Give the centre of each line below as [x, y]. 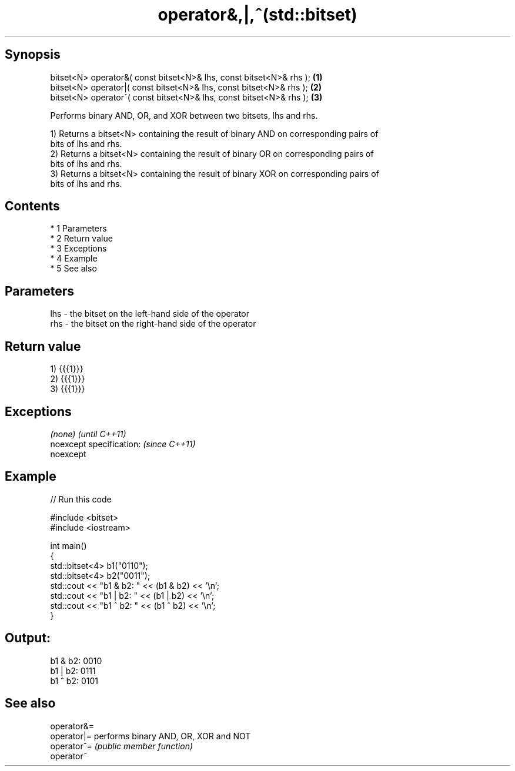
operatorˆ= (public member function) [122, 746]
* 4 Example [74, 259]
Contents [32, 206]
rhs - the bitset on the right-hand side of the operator [153, 324]
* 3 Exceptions [78, 249]
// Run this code [81, 499]
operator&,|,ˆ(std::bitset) [257, 15]
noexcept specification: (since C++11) [123, 444]
